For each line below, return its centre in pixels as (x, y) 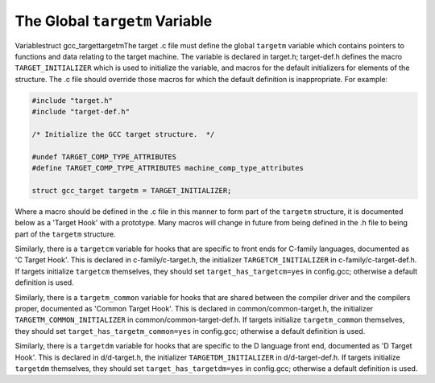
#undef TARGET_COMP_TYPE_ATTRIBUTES (104, 156)
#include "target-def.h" (81, 112)
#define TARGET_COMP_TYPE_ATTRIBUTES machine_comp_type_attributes (168, 168)
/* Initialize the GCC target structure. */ (123, 134)
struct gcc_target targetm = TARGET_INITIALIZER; (132, 190)
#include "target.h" (72, 100)
